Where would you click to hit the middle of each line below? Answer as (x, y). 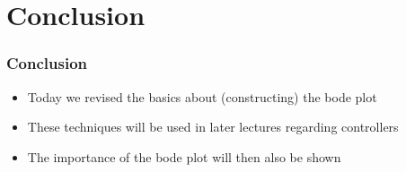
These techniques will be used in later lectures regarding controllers (213, 127)
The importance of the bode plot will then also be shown (184, 156)
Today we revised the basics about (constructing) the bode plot (202, 96)
